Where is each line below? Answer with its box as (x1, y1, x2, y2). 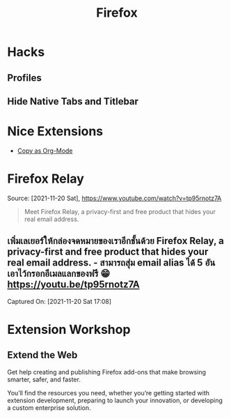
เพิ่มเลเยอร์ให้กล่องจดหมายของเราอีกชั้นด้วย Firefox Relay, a (7, 235, 224, 247)
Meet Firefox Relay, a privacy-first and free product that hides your (24, 207, 216, 215)
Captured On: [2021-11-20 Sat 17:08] (7, 297, 112, 305)
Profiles (7, 72, 42, 84)
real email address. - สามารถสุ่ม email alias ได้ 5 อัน (7, 257, 216, 269)
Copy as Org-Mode (17, 146, 73, 155)
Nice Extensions (7, 123, 104, 139)
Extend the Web (7, 349, 78, 361)
